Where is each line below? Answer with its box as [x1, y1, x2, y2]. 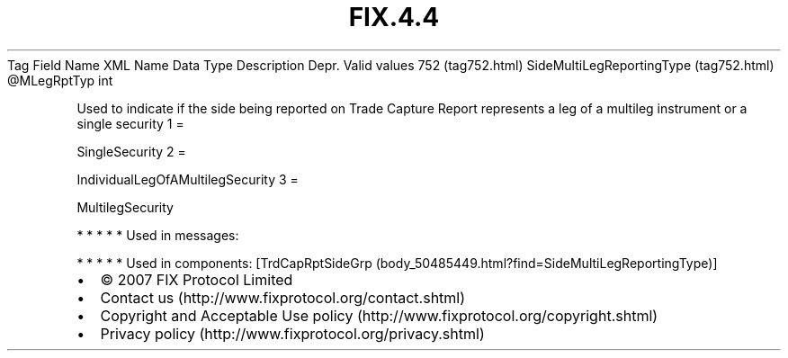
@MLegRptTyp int [7, 72, 113, 88]
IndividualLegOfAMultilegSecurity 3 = [76, 171, 299, 187]
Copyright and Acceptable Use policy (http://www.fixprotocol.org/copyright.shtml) [100, 306, 658, 325]
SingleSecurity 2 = [76, 143, 186, 159]
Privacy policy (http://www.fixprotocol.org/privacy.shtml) [100, 324, 485, 343]
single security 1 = [76, 115, 184, 131]
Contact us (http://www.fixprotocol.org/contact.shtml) [100, 288, 466, 307]
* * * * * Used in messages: [76, 227, 239, 243]
